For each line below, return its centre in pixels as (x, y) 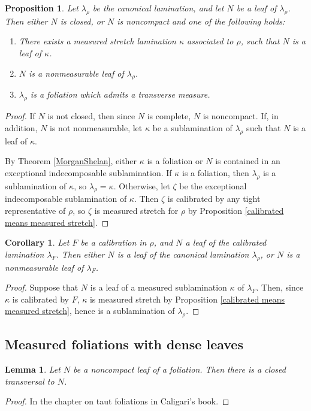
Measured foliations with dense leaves (124, 344)
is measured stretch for (136, 210)
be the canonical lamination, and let (158, 8)
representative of (35, 210)
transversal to (30, 381)
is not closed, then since (91, 116)
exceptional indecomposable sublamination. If (88, 172)
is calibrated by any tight (214, 199)
